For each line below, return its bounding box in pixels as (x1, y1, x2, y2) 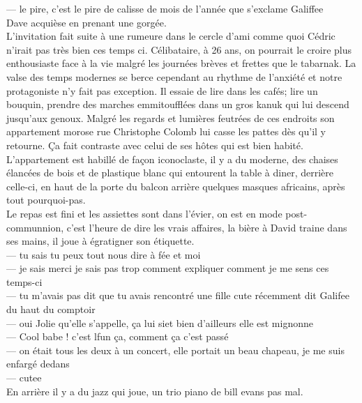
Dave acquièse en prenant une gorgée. (6, 15, 167, 29)
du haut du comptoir (6, 302, 96, 317)
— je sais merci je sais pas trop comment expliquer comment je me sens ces (6, 261, 329, 275)
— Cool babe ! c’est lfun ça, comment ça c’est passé (6, 329, 229, 344)
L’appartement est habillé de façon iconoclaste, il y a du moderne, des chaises (6, 151, 338, 166)
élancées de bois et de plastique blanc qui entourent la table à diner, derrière (6, 165, 334, 180)
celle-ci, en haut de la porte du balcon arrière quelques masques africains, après (6, 178, 345, 193)
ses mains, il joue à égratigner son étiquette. (6, 234, 195, 248)
